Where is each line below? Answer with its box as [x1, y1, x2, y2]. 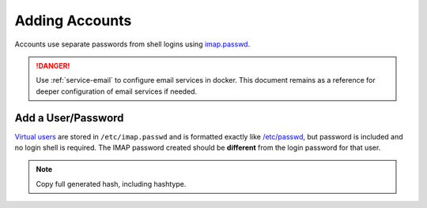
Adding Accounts [14, 12, 132, 29]
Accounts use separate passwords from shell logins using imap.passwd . [14, 39, 251, 49]
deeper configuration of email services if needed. [36, 87, 198, 96]
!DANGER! [36, 61, 70, 70]
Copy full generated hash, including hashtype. [36, 179, 187, 188]
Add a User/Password [14, 111, 124, 124]
